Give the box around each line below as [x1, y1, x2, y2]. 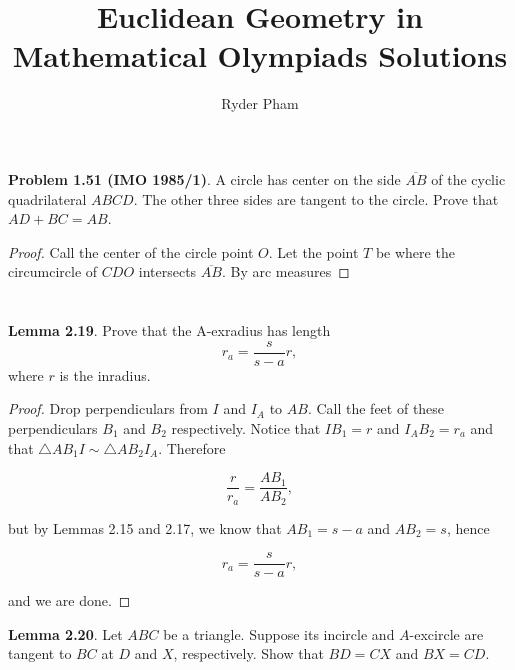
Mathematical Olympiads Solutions [12, 35, 508, 76]
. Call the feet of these [307, 398, 445, 419]
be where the [375, 241, 455, 262]
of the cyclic [431, 168, 506, 189]
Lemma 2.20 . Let [8, 623, 123, 644]
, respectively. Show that [173, 643, 324, 664]
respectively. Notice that [171, 417, 321, 438]
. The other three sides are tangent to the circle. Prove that [133, 188, 499, 209]
